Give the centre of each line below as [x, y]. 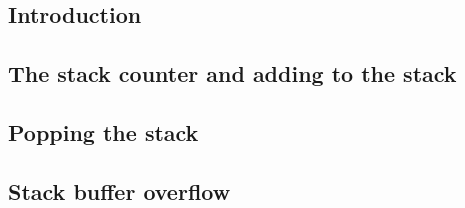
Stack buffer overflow [119, 190]
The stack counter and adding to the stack [232, 73]
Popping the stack [103, 131]
